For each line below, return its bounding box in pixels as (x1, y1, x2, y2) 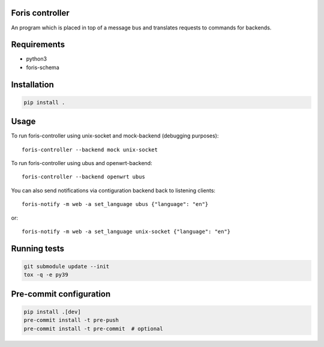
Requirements (11, 40, 65, 50)
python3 (26, 55, 47, 62)
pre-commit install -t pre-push (23, 317, 119, 324)
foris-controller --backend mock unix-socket (22, 146, 158, 153)
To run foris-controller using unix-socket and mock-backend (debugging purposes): (11, 132, 219, 139)
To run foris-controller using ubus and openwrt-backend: (11, 160, 152, 167)
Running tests (11, 243, 65, 253)
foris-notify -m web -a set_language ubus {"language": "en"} (22, 201, 209, 208)
